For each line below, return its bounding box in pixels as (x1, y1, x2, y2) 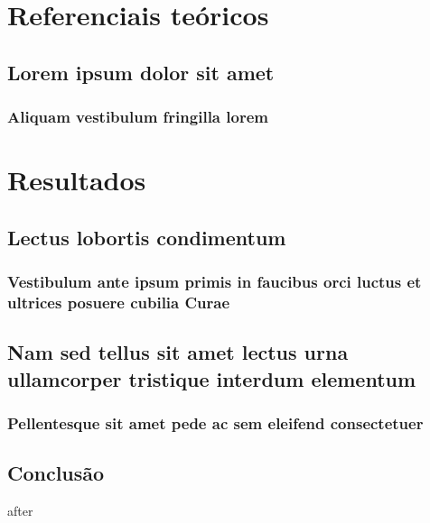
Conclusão (7, 459, 105, 487)
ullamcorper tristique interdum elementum (7, 364, 416, 392)
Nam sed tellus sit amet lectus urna (7, 338, 349, 366)
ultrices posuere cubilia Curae (7, 291, 230, 313)
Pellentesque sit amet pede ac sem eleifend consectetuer (7, 412, 424, 435)
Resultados (7, 161, 146, 198)
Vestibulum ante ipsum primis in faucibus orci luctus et (7, 271, 422, 293)
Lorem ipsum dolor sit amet (7, 58, 275, 86)
